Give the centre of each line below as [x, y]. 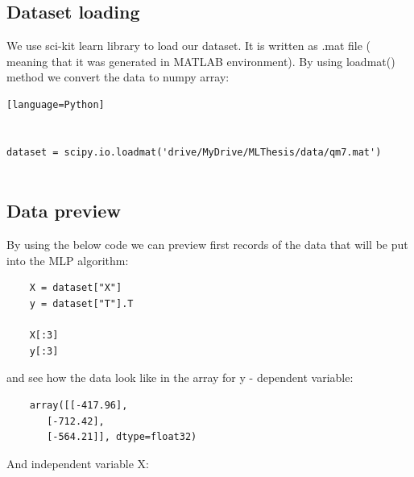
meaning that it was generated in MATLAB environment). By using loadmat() [201, 61]
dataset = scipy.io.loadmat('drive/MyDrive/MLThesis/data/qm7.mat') [194, 152]
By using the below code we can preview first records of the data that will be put [207, 245]
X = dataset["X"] [76, 288]
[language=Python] [56, 104]
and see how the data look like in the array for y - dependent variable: [180, 377]
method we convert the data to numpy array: [118, 77]
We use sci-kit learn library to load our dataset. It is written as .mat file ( [189, 46]
